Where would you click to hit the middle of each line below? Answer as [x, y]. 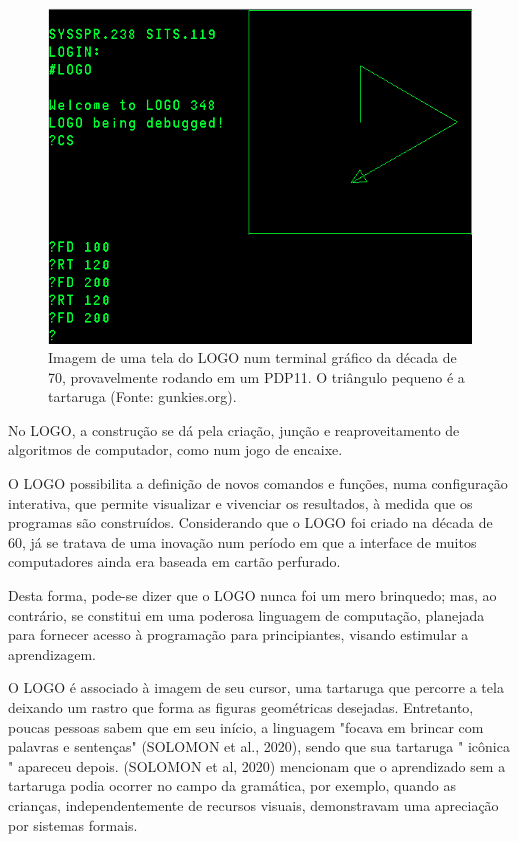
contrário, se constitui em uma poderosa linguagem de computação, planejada [246, 614]
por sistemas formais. [73, 824]
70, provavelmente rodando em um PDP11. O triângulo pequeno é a [256, 376]
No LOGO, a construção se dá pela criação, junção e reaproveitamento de [234, 429]
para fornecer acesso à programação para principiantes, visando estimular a [238, 634]
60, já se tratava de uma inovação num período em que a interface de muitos [242, 541]
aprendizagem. [52, 653]
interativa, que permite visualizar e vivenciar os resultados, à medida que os [240, 502]
